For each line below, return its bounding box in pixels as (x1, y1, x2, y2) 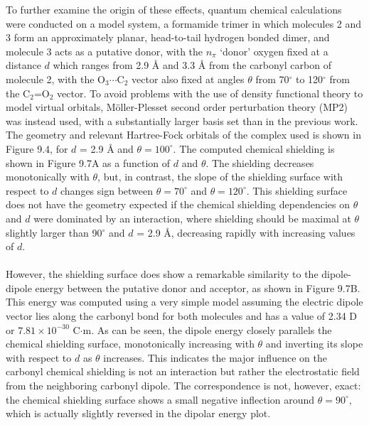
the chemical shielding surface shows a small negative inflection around (6, 392, 315, 407)
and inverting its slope (265, 336, 363, 351)
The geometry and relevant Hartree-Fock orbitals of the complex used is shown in (6, 127, 361, 142)
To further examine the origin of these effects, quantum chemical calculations (6, 2, 342, 16)
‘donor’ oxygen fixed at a (220, 43, 328, 58)
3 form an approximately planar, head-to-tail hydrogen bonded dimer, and (6, 30, 330, 45)
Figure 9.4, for (6, 141, 68, 156)
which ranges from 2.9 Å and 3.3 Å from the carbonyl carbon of (53, 58, 331, 72)
